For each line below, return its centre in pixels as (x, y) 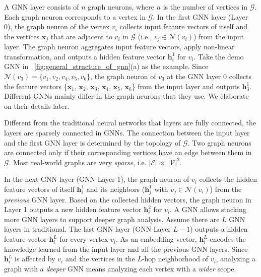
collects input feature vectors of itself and (184, 26)
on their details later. (37, 106)
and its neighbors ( (116, 189)
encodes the (228, 239)
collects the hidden (228, 179)
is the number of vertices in (205, 7)
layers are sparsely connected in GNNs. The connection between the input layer (127, 132)
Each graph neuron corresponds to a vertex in (75, 16)
